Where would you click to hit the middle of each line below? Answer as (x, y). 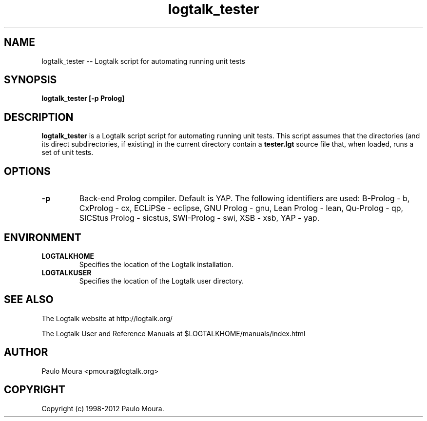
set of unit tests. (68, 153)
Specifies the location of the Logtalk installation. (156, 264)
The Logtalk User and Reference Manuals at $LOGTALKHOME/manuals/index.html (174, 333)
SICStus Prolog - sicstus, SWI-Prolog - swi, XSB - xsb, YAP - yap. (199, 218)
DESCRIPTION (39, 117)
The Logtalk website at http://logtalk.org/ (107, 318)
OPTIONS (27, 171)
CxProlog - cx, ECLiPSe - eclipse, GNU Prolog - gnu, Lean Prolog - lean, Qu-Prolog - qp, (241, 208)
